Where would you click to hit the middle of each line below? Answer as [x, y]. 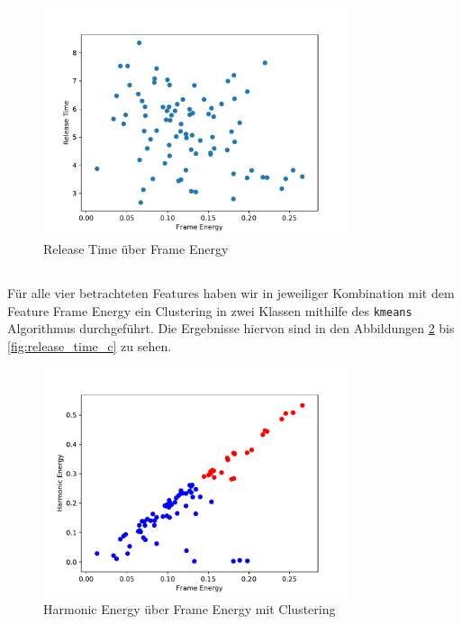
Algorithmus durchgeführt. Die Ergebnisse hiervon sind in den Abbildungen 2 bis [231, 328]
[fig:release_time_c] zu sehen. [90, 345]
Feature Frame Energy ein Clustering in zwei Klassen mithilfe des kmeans [210, 310]
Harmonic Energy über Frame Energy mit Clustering [190, 609]
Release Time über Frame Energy [136, 248]
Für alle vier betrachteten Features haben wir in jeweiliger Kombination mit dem [231, 292]
